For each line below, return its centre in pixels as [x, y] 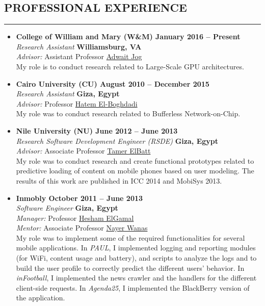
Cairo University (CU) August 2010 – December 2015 [113, 83]
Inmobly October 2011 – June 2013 [79, 198]
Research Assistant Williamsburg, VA [79, 46]
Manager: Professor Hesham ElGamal [75, 218]
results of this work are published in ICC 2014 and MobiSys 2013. [119, 180]
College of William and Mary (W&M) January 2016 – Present [128, 36]
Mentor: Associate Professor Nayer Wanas [82, 228]
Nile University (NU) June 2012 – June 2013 [97, 130]
